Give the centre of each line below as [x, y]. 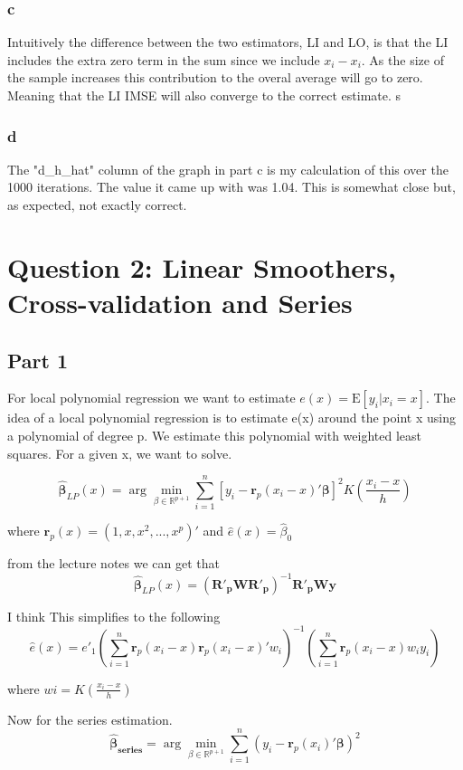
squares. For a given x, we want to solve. [120, 453]
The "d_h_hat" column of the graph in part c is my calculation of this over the [228, 169]
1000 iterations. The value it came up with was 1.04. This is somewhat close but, [231, 187]
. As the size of [402, 59]
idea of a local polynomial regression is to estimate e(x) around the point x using [231, 418]
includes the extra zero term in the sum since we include [164, 59]
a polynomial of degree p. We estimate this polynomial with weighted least [214, 435]
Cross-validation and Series [180, 302]
